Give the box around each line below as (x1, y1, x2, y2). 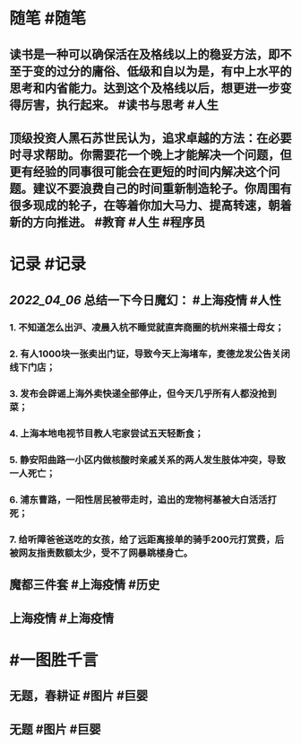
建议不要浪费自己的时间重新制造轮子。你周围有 (32, 180, 292, 196)
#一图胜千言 (9, 650, 99, 670)
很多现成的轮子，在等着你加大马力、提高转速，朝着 (9, 197, 292, 213)
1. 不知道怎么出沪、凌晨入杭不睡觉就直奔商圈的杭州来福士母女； (9, 321, 285, 334)
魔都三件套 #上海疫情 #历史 (9, 577, 160, 592)
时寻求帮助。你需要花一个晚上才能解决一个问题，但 (9, 147, 292, 162)
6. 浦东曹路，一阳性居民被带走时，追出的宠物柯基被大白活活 (9, 494, 268, 506)
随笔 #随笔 (9, 8, 87, 29)
